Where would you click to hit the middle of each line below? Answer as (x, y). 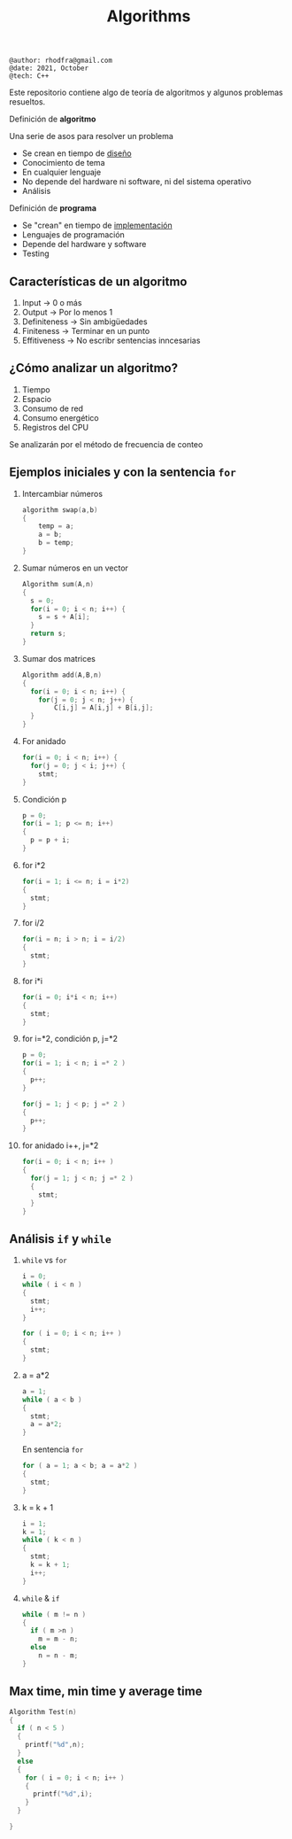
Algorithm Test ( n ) (43, 1711)
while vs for (45, 1261)
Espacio (36, 399)
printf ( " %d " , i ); (62, 1794)
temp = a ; (56, 526)
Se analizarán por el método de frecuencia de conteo (106, 444)
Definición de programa (53, 208)
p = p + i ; (50, 840)
